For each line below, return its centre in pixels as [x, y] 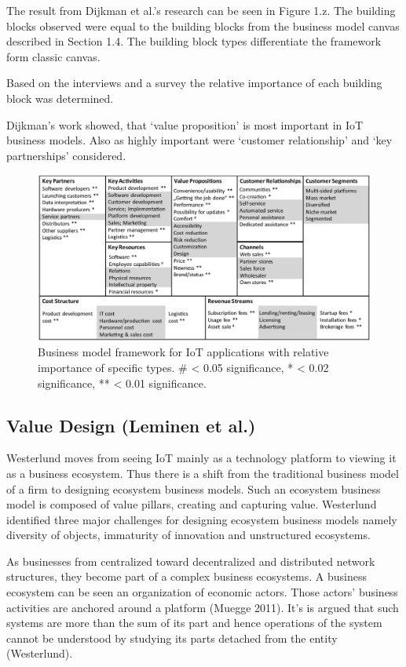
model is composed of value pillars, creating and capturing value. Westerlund [192, 504]
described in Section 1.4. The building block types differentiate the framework [194, 41]
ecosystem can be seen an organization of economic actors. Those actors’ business [202, 592]
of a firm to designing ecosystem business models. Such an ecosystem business [194, 488]
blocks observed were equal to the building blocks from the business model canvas [203, 26]
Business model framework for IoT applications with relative [183, 352]
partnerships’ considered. [66, 155]
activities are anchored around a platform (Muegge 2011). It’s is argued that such [203, 607]
